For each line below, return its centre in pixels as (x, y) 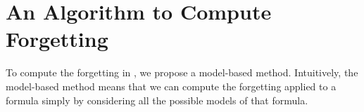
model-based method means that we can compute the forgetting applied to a (171, 86)
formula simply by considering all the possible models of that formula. (157, 100)
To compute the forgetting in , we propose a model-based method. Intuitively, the (182, 72)
